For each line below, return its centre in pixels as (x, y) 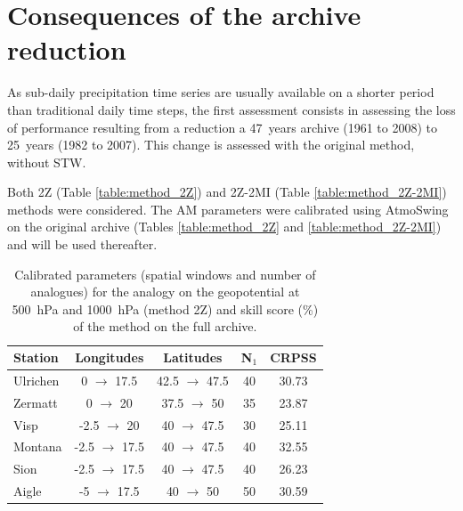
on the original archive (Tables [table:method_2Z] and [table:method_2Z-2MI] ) (224, 227)
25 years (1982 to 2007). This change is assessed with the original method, (211, 145)
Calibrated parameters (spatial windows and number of (165, 274)
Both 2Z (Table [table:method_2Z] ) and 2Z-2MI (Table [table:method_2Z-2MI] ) (227, 192)
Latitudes (193, 357)
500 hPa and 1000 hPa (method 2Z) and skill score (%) (165, 308)
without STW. (47, 162)
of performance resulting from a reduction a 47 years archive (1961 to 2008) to (223, 127)
